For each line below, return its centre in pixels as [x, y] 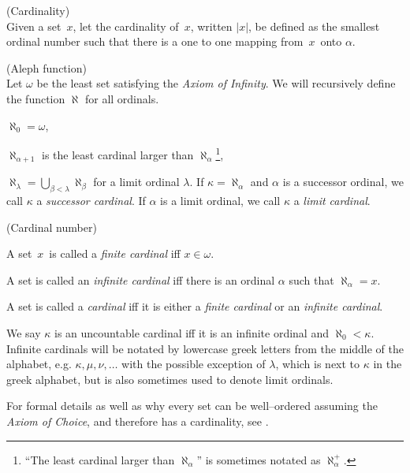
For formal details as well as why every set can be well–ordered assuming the [192, 406]
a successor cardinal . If [91, 201]
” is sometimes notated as [259, 459]
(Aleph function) [47, 67]
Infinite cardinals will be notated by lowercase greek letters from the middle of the [205, 348]
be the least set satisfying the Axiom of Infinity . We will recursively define [216, 83]
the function [36, 98]
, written [211, 26]
